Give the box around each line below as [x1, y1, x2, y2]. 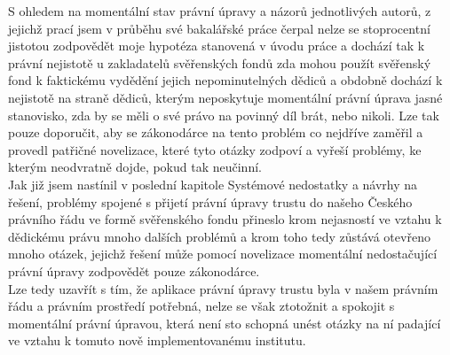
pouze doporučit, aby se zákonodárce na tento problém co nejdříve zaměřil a [8, 123, 423, 142]
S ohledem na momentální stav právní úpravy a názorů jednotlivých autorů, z [8, 2, 431, 19]
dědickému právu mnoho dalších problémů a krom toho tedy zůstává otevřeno [8, 227, 430, 245]
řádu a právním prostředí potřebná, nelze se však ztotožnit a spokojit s [8, 297, 395, 315]
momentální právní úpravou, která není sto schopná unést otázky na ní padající [8, 313, 441, 332]
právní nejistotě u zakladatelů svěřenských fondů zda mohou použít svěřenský [8, 53, 431, 72]
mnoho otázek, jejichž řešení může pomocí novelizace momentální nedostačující [8, 244, 438, 263]
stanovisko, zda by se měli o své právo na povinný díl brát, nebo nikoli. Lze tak [8, 105, 439, 124]
